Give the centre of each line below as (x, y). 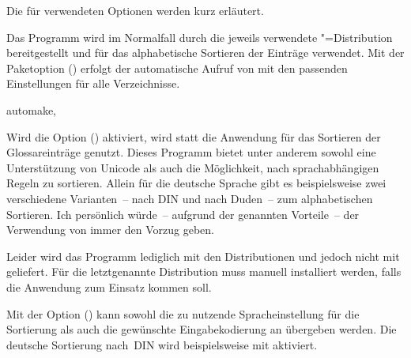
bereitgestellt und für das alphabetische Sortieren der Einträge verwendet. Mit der (205, 53)
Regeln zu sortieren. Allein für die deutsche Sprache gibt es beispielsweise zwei (196, 183)
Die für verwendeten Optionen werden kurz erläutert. (135, 10)
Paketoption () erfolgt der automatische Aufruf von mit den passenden (177, 68)
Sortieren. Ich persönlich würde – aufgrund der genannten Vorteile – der (183, 214)
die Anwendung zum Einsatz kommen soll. (109, 286)
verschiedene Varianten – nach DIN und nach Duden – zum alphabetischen (190, 198)
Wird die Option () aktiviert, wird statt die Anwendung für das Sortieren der (194, 136)
